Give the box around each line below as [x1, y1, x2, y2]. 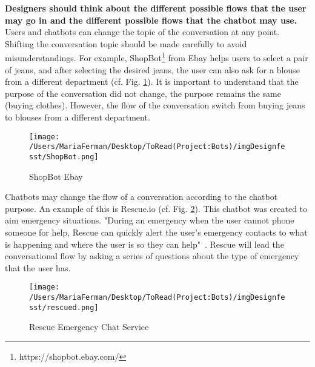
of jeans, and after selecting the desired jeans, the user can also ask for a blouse [5, 63, 300, 76]
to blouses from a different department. [5, 111, 150, 123]
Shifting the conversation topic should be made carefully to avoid [5, 37, 247, 50]
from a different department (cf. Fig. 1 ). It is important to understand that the [5, 75, 299, 88]
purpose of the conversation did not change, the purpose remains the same [5, 87, 281, 99]
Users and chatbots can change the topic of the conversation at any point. [5, 25, 280, 38]
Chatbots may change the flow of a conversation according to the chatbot [5, 190, 278, 203]
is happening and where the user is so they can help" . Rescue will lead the [5, 237, 284, 250]
